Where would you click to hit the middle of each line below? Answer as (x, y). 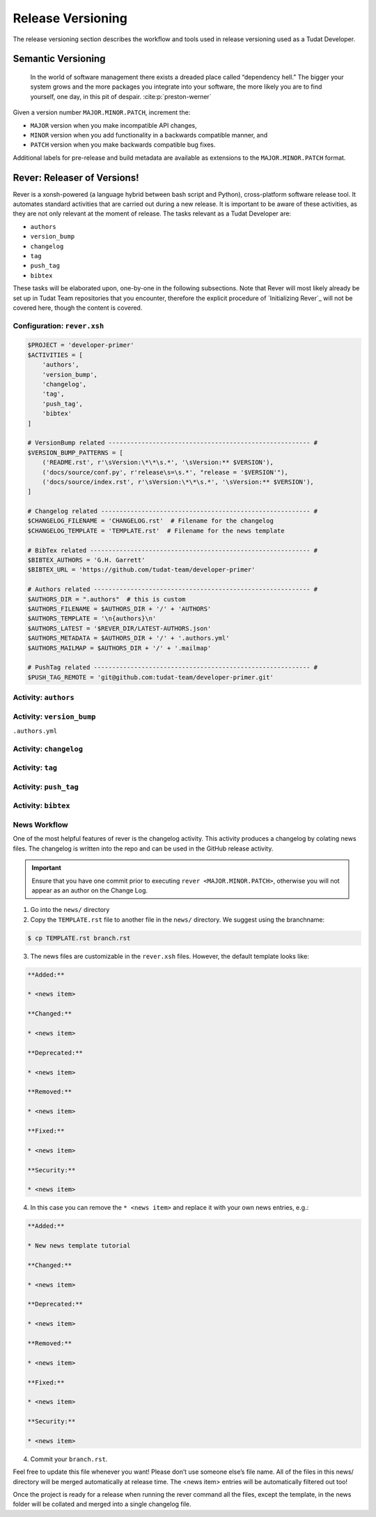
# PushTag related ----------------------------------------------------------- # (173, 667)
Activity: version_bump (54, 717)
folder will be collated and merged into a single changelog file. (102, 1504)
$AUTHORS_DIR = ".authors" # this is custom (107, 599)
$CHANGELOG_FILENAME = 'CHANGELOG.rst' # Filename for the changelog (151, 521)
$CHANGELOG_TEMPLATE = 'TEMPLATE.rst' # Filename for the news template (156, 531)
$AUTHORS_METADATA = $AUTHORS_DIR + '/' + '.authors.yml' (128, 638)
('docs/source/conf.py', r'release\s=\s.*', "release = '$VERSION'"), (165, 472)
